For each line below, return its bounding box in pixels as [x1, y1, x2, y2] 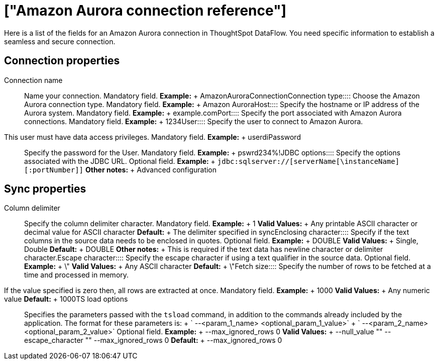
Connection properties [4, 54, 120, 67]
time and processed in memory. [24, 270, 129, 280]
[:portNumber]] [24, 165, 84, 174]
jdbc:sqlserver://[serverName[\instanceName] [217, 157, 400, 165]
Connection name [4, 75, 63, 84]
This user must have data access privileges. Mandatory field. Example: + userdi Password [4, 132, 301, 141]
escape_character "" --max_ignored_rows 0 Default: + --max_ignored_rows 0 [24, 336, 282, 345]
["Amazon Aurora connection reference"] [4, 2, 287, 19]
